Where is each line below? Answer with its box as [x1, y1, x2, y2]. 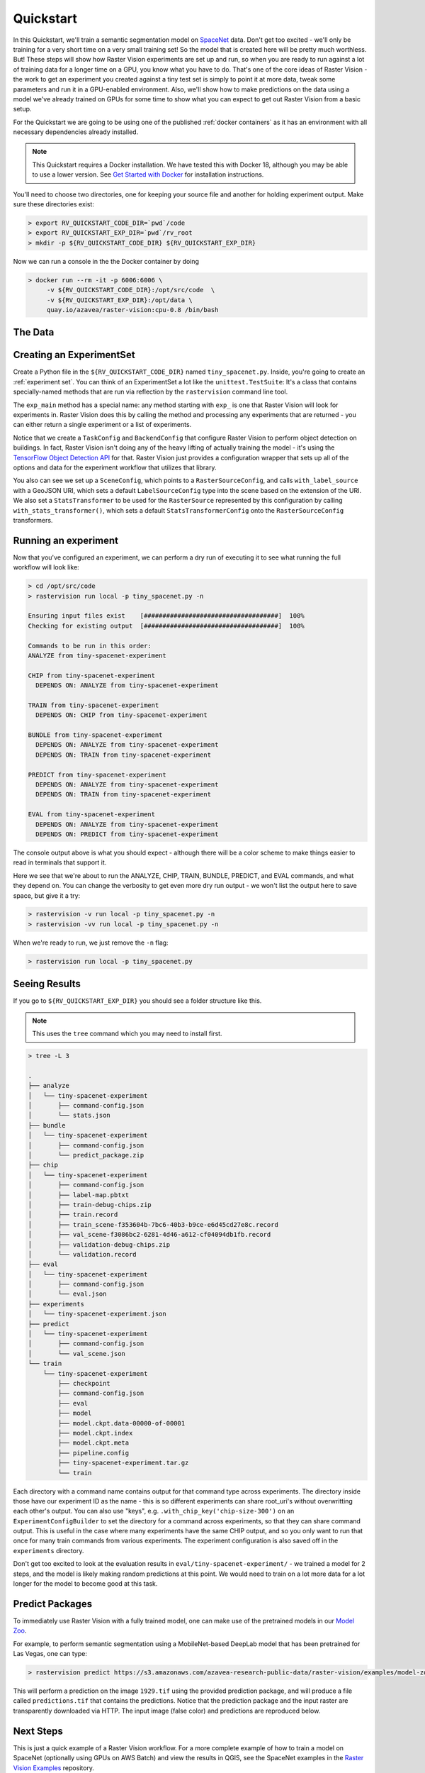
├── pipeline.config [57, 1449, 130, 1457]
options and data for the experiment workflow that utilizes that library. [13, 463, 217, 472]
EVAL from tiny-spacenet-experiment [28, 811, 156, 818]
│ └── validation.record [28, 1250, 137, 1258]
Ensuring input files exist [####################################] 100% [28, 612, 305, 620]
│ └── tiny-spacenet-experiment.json [28, 1310, 166, 1318]
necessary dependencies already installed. [13, 128, 139, 136]
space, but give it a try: [13, 891, 81, 900]
